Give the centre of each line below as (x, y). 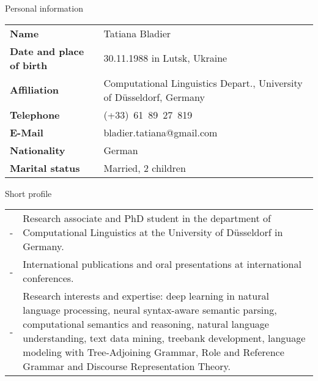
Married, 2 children (145, 168)
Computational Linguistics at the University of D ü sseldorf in (153, 232)
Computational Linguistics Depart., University (203, 83)
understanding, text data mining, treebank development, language (164, 338)
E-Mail (27, 132)
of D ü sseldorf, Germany (154, 97)
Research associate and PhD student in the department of (147, 218)
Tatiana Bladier (137, 33)
